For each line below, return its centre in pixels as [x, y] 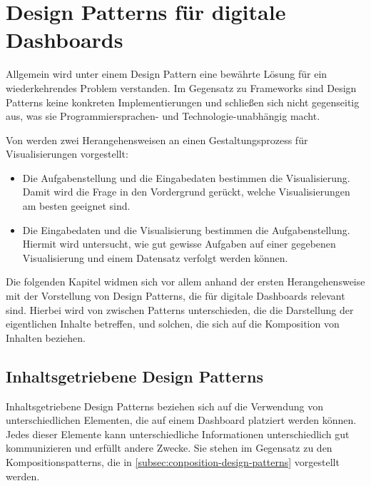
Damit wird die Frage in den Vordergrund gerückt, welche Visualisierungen [186, 192]
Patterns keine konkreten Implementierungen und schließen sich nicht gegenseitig [183, 102]
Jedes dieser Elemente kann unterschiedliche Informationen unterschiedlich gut [178, 434]
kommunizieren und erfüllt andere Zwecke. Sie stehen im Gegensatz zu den [169, 448]
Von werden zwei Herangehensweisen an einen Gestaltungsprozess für [157, 140]
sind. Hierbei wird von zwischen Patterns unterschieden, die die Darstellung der [180, 309]
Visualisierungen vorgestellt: [67, 154]
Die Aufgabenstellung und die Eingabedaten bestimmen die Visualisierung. [186, 177]
